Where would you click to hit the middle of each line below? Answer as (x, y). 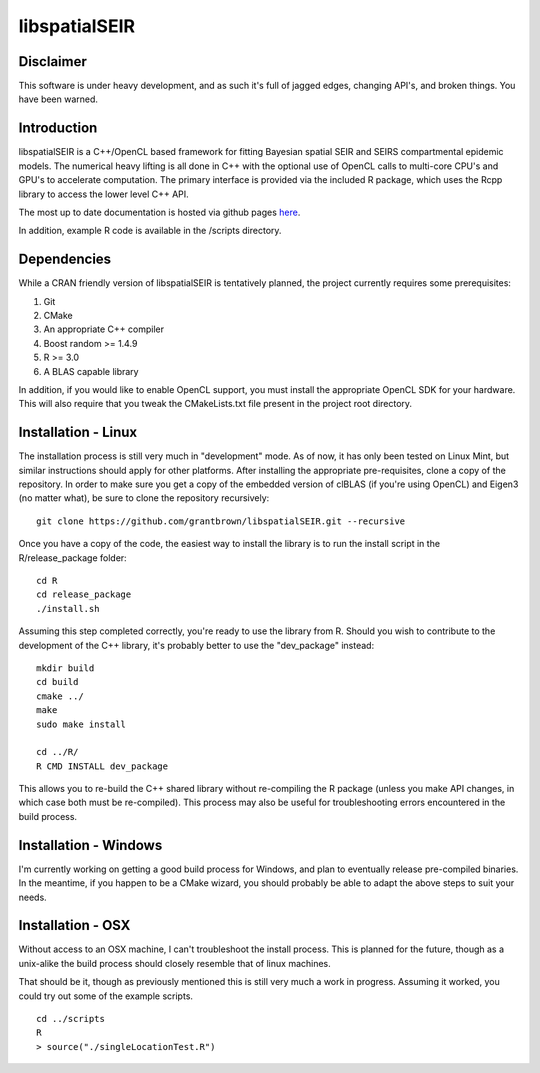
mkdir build (65, 668)
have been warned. (58, 99)
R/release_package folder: (72, 557)
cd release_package (84, 594)
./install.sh (68, 608)
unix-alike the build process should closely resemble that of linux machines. (175, 963)
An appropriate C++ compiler (104, 329)
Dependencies (65, 259)
